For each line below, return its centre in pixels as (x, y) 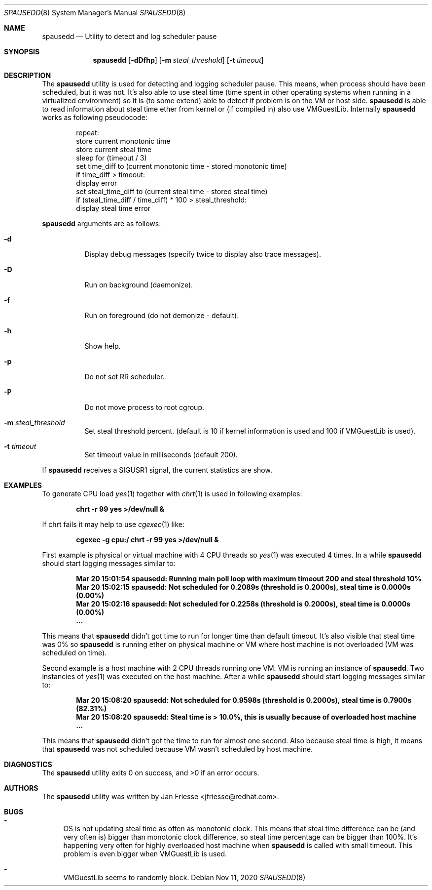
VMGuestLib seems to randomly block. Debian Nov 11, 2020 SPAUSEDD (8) (184, 877)
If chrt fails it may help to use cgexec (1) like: (113, 524)
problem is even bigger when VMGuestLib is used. (145, 854)
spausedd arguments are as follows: (102, 223)
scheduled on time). (74, 653)
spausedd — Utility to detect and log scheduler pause (129, 36)
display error (97, 183)
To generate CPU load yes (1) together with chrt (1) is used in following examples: (172, 494)
